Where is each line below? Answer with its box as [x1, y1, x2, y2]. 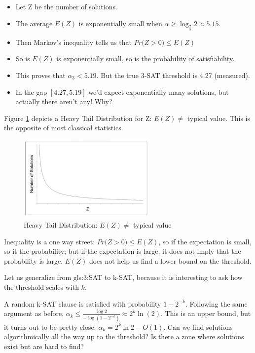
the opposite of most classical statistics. [4, 122, 123, 133]
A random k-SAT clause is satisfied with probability [4, 298, 161, 309]
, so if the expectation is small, [158, 236, 252, 246]
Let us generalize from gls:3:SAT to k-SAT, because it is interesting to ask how [4, 272, 243, 282]
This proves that [15, 70, 66, 80]
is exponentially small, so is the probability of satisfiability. [56, 53, 235, 64]
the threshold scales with [4, 282, 79, 292]
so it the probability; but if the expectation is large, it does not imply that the [4, 246, 241, 256]
